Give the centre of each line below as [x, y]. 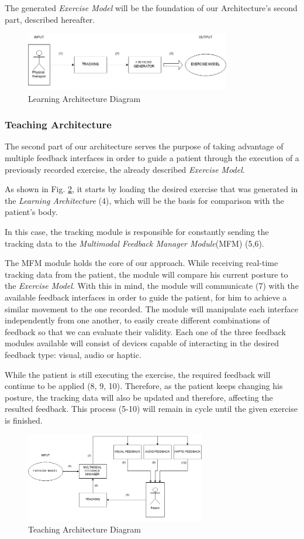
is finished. [24, 420]
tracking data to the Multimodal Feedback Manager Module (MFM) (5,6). [134, 243]
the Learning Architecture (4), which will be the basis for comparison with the [144, 200]
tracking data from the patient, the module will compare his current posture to [146, 274]
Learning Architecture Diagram [84, 98]
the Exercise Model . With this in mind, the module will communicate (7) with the [152, 286]
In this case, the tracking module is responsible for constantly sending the [137, 231]
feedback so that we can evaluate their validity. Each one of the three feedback [145, 331]
